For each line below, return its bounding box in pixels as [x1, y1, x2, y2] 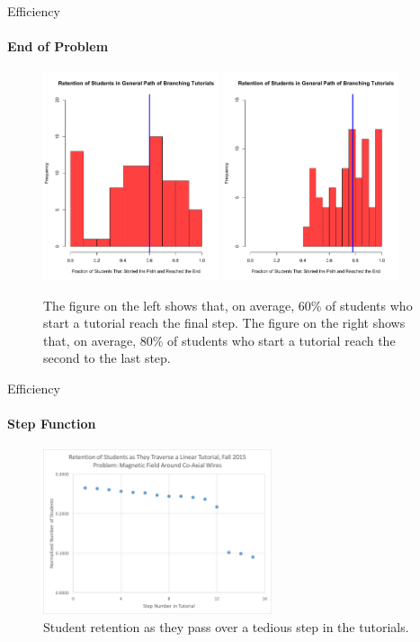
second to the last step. [43, 348, 171, 367]
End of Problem [7, 37, 109, 56]
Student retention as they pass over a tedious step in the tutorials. [43, 617, 409, 636]
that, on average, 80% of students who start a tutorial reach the [43, 330, 396, 349]
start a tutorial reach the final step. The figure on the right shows [43, 313, 406, 332]
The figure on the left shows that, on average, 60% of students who [43, 295, 413, 314]
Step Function [7, 414, 96, 433]
